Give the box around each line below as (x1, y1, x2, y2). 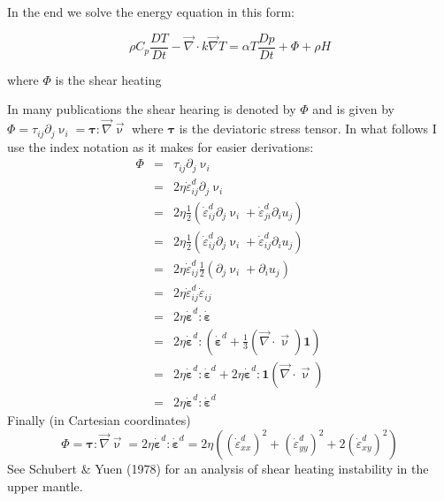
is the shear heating (55, 70, 162, 88)
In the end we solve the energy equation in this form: (7, 3, 295, 20)
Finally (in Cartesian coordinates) (7, 411, 191, 429)
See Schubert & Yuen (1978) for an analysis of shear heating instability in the (7, 459, 429, 477)
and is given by (312, 100, 394, 118)
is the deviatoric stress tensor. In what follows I (179, 119, 437, 138)
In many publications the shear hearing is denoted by (7, 100, 296, 118)
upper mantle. (7, 476, 83, 495)
